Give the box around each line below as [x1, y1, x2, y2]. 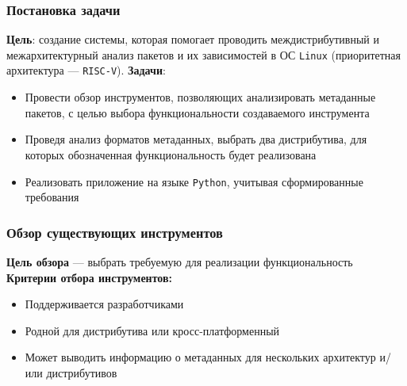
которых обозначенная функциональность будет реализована [25, 146, 317, 162]
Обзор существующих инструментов [6, 222, 223, 242]
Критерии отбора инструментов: [6, 269, 173, 285]
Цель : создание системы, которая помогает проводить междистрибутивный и [6, 31, 379, 48]
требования [25, 189, 79, 205]
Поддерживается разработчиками [25, 296, 184, 312]
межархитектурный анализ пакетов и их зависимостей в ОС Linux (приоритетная [6, 46, 401, 63]
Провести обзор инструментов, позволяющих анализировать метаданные [25, 89, 376, 105]
